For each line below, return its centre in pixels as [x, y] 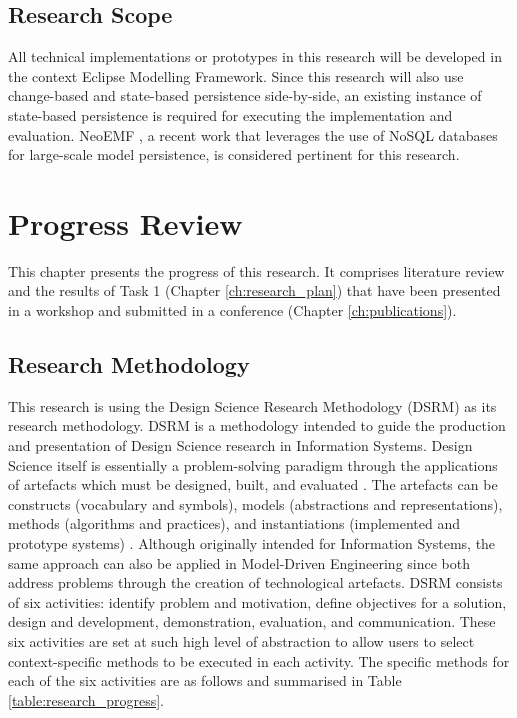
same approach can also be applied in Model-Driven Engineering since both [239, 562]
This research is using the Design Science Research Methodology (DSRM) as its [252, 405]
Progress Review [125, 222]
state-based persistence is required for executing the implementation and [230, 114]
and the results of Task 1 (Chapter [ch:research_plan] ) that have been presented [254, 290]
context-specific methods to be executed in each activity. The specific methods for [259, 660]
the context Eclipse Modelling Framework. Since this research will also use [236, 75]
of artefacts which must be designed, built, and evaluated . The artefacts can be [253, 484]
